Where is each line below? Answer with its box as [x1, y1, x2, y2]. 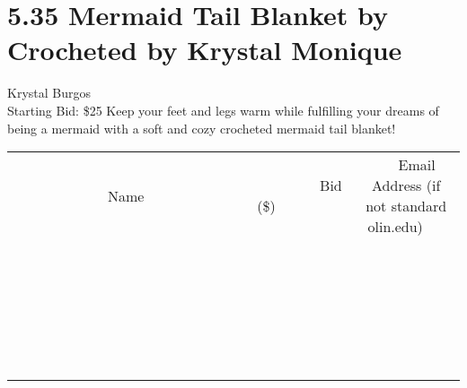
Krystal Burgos [7, 83, 91, 102]
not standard [366, 195, 447, 217]
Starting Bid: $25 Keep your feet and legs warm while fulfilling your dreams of [7, 100, 439, 119]
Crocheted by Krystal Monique [7, 31, 402, 68]
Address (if [372, 175, 441, 196]
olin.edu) [367, 216, 423, 237]
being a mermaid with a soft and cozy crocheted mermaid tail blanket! [7, 118, 396, 137]
